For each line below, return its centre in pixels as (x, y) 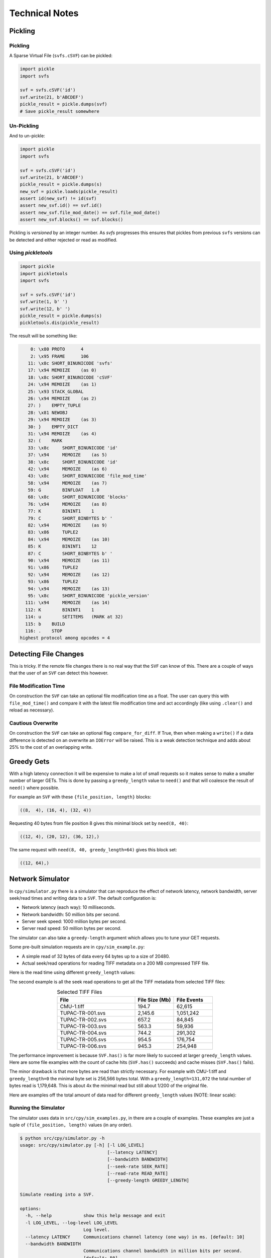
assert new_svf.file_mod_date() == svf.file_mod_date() (90, 212)
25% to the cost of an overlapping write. (51, 747)
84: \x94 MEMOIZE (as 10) (69, 539)
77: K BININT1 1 (61, 511)
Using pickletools (31, 253)
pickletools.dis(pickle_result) (60, 323)
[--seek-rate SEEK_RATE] (138, 1166)
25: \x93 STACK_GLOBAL (56, 391)
